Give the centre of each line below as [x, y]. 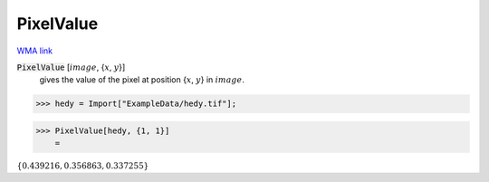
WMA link [35, 51]
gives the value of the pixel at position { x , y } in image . [142, 80]
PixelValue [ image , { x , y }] [71, 67]
